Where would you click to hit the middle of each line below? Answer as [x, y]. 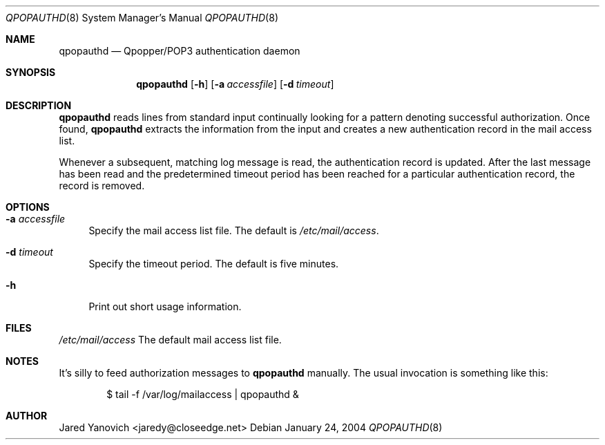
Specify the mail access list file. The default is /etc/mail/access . [234, 230]
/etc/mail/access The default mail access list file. [170, 340]
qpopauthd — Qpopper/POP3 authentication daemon [180, 51]
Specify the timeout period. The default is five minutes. [214, 264]
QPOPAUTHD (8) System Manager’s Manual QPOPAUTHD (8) [142, 18]
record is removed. [102, 186]
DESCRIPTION [39, 105]
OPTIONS [28, 207]
